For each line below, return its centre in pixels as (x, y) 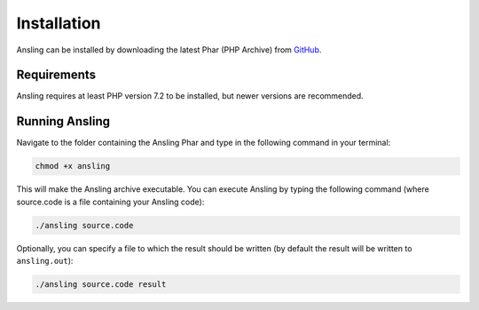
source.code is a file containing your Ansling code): (110, 202)
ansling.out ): (45, 261)
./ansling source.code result (101, 285)
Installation (59, 23)
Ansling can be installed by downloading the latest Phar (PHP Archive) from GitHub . (169, 50)
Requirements (56, 75)
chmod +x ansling (73, 166)
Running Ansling (63, 121)
